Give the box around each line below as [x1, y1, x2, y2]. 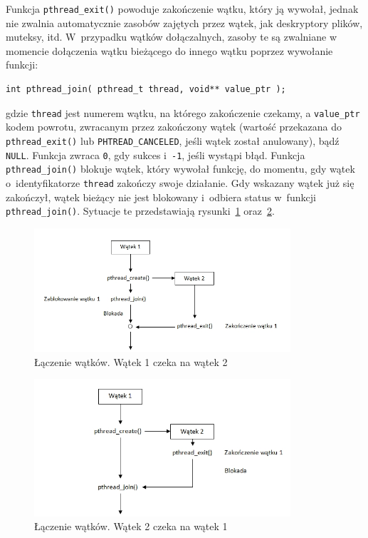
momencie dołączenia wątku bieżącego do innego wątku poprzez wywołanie [6, 43, 333, 58]
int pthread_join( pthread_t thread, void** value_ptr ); [6, 84, 286, 95]
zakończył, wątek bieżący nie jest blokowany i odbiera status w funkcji [6, 189, 316, 204]
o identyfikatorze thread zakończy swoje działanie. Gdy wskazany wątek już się [6, 175, 354, 190]
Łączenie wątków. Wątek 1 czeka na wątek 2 [34, 354, 228, 369]
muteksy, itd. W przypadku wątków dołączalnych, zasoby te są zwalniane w [6, 29, 337, 44]
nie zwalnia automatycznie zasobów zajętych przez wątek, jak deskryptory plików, [6, 15, 363, 30]
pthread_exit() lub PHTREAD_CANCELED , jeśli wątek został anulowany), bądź [6, 133, 340, 148]
